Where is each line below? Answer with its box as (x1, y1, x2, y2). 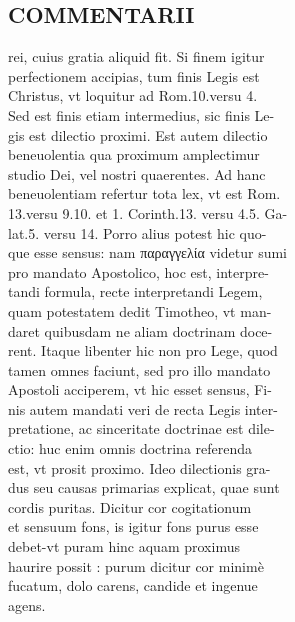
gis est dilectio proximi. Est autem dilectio (8, 124, 268, 145)
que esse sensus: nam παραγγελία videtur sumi (8, 242, 287, 263)
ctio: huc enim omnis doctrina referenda (8, 438, 253, 459)
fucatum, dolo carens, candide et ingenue (8, 575, 258, 596)
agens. (8, 594, 46, 615)
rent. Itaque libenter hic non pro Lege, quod (8, 340, 278, 361)
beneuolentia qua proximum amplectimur (8, 144, 260, 165)
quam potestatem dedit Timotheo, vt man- (8, 300, 272, 321)
